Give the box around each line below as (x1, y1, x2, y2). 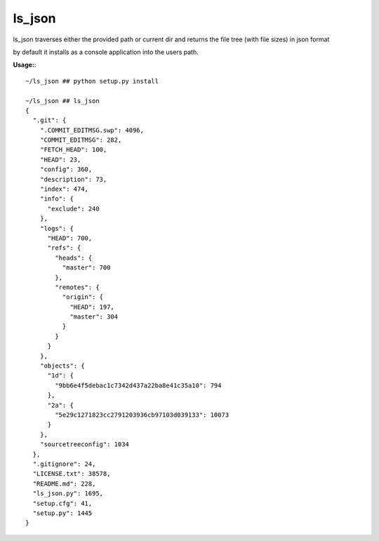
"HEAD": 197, (69, 302, 115, 311)
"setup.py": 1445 (32, 509, 93, 517)
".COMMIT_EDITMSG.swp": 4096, (39, 126, 144, 134)
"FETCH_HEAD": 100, (39, 146, 107, 154)
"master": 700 (62, 264, 111, 272)
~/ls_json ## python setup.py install (25, 77, 159, 85)
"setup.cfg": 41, (32, 499, 93, 507)
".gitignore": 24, (32, 460, 96, 468)
